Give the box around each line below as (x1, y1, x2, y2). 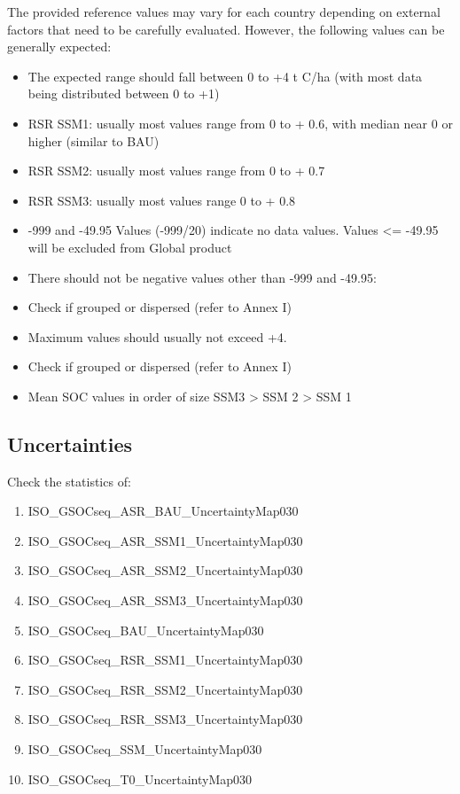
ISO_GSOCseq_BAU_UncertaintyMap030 (27, 620, 264, 639)
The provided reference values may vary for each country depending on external (7, 3, 441, 20)
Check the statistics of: (7, 471, 131, 490)
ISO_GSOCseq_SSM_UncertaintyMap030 (27, 740, 262, 759)
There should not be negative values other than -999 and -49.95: (27, 268, 377, 286)
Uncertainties (7, 430, 133, 457)
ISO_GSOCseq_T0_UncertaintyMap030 (27, 769, 253, 788)
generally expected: (7, 37, 112, 56)
